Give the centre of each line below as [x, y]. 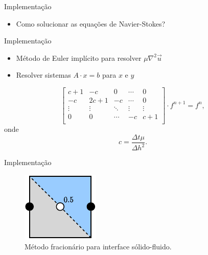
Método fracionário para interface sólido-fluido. [98, 247]
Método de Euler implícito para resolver [79, 57]
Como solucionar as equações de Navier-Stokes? [91, 23]
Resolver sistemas [43, 75]
